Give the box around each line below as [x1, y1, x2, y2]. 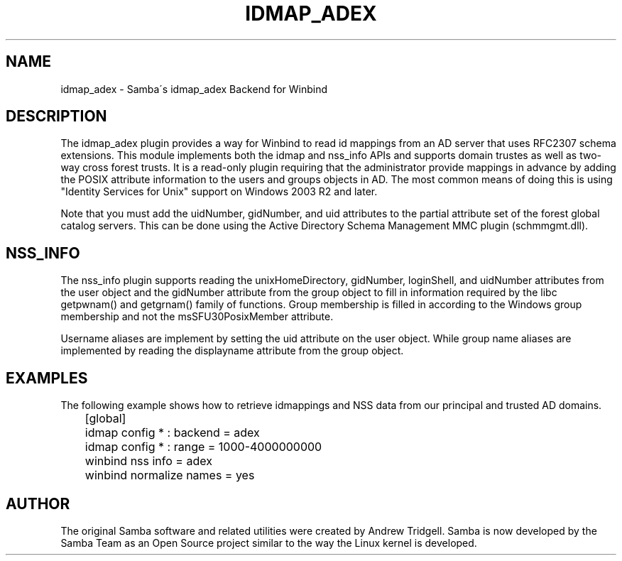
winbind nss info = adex [84, 454, 212, 469]
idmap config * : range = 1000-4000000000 [84, 440, 322, 454]
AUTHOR [6, 494, 70, 513]
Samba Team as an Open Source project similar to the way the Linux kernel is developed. [60, 536, 477, 549]
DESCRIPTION [6, 107, 107, 126]
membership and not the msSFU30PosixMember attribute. [60, 310, 334, 323]
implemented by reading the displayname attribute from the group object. [60, 344, 404, 357]
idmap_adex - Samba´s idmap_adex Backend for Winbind [60, 82, 328, 95]
